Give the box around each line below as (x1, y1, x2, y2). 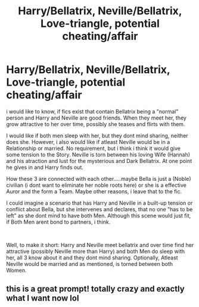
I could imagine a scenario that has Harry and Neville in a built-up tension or (6, 199, 193, 206)
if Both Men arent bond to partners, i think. (6, 218, 111, 225)
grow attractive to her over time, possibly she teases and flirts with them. (6, 120, 185, 127)
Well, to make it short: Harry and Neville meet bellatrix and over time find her (6, 241, 194, 248)
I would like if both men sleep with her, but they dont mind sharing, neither (6, 132, 189, 139)
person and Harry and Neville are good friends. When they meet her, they (6, 114, 186, 121)
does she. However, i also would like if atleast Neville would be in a (6, 138, 170, 145)
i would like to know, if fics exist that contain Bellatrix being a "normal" (6, 108, 179, 115)
